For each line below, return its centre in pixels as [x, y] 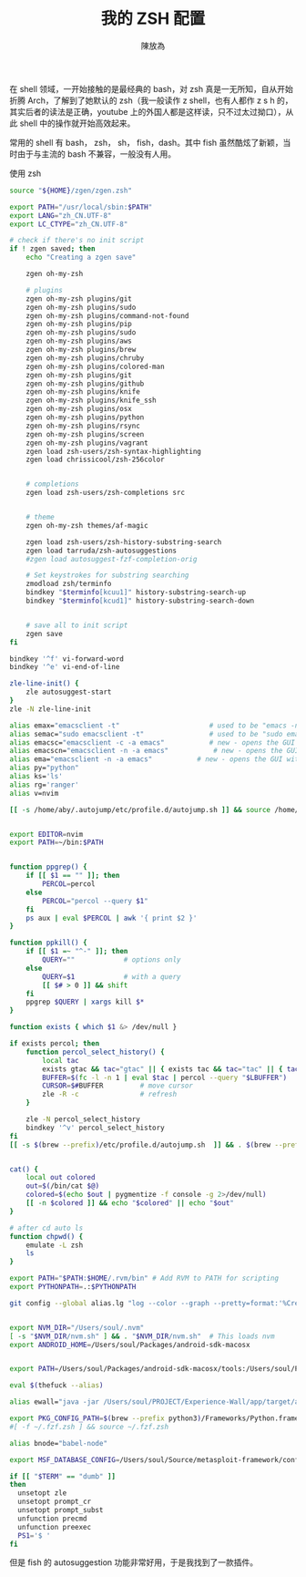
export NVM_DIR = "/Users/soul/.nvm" [77, 1327]
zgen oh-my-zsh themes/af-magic [87, 525]
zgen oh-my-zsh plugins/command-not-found [107, 315]
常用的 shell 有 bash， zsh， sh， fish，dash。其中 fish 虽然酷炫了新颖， [146, 142]
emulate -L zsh [55, 1245]
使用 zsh [25, 173]
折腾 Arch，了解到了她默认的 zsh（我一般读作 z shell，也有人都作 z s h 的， [151, 100]
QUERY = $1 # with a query [112, 976]
